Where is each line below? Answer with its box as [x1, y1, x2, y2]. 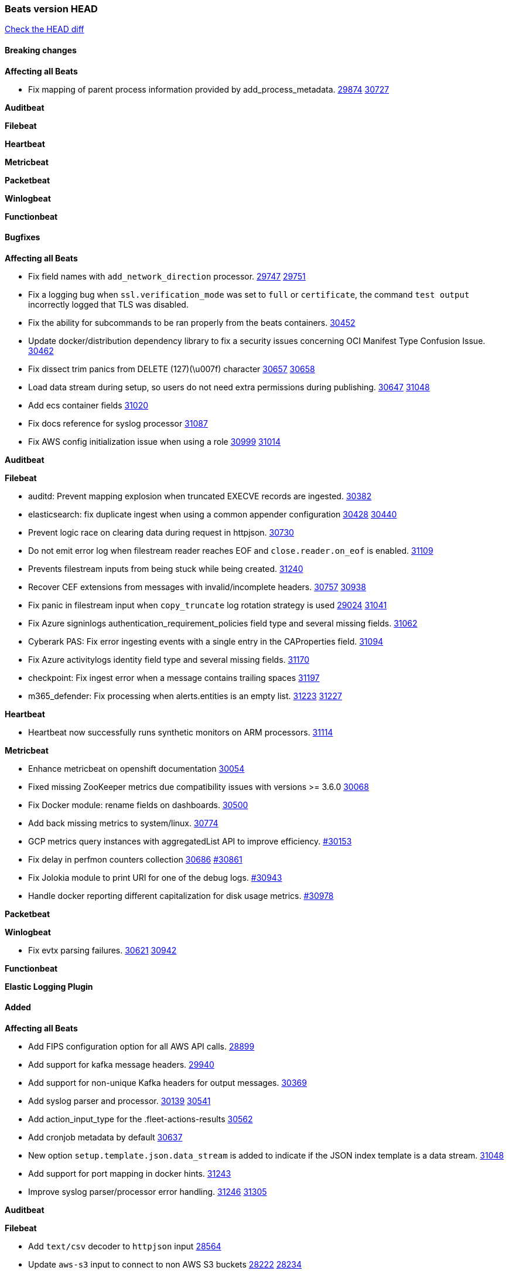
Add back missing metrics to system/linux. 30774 [28, 817, 218, 828]
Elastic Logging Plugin [5, 981, 93, 992]
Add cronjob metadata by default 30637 [28, 1132, 183, 1143]
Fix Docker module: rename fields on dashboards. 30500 [28, 799, 248, 810]
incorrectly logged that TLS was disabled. [28, 299, 189, 309]
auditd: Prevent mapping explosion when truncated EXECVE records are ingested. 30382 [28, 490, 372, 501]
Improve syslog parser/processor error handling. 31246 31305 [28, 1187, 267, 1197]
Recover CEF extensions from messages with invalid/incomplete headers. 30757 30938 [28, 581, 366, 592]
